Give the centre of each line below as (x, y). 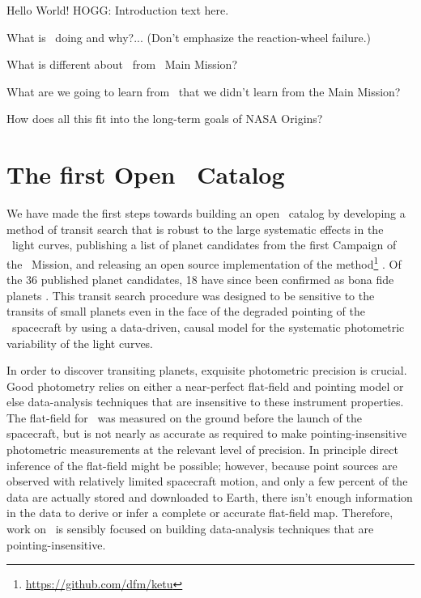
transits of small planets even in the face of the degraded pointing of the (186, 311)
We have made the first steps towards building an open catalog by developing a (206, 213)
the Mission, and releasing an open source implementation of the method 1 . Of (204, 262)
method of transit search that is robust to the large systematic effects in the (195, 229)
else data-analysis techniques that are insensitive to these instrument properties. (205, 402)
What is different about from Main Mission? (122, 64)
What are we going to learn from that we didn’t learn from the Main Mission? (204, 91)
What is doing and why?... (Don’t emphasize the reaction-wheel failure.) (189, 37)
